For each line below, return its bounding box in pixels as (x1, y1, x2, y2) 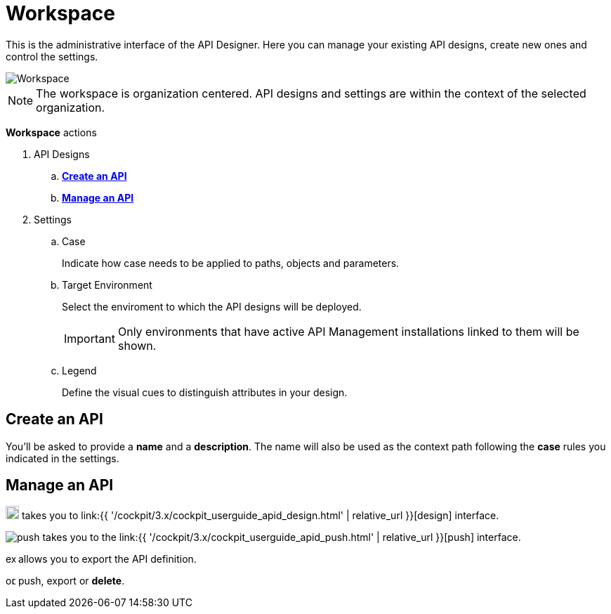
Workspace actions (6, 126, 97, 138)
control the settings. (6, 50, 98, 63)
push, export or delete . (18, 575, 125, 587)
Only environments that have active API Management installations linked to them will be (117, 324, 579, 339)
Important (64, 331, 115, 346)
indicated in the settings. (6, 452, 119, 464)
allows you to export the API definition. (18, 553, 197, 566)
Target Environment (62, 278, 152, 291)
